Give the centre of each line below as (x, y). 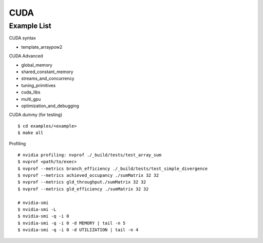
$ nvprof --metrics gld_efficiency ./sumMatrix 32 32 (83, 189)
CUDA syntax (22, 38)
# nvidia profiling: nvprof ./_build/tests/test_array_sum (90, 155)
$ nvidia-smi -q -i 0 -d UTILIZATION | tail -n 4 (78, 230)
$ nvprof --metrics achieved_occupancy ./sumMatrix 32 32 (88, 176)
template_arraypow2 (42, 47)
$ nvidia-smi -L (37, 209)
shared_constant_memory (47, 72)
